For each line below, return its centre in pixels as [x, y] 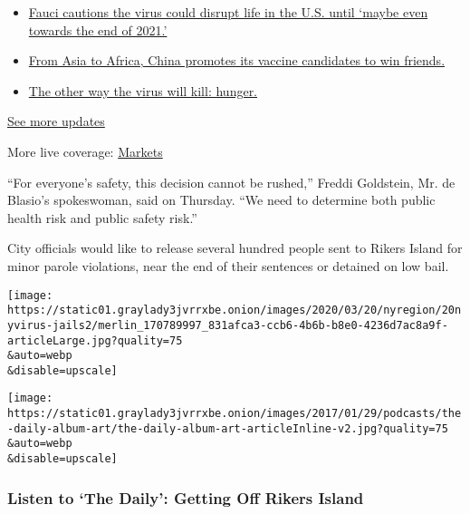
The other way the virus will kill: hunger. [143, 90]
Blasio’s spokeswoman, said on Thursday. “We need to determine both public [221, 200]
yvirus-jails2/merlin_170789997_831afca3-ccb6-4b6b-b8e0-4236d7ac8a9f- [228, 325]
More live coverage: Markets [85, 151]
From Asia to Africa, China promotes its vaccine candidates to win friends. [237, 60]
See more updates [56, 121]
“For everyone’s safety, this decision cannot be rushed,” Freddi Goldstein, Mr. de [231, 182]
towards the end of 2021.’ [98, 29]
